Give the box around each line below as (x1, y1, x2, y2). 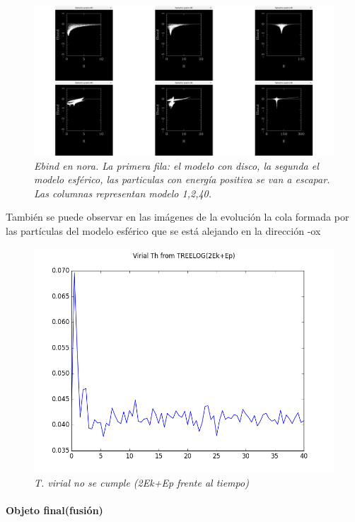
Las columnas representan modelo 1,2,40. (34, 185, 212, 200)
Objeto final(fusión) (6, 503, 103, 518)
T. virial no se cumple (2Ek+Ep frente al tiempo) (34, 475, 249, 490)
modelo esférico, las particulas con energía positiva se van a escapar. (34, 172, 330, 187)
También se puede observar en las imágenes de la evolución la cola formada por (6, 209, 349, 224)
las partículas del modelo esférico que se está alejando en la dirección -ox (6, 223, 321, 238)
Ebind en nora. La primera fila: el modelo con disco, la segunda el (34, 158, 319, 173)
